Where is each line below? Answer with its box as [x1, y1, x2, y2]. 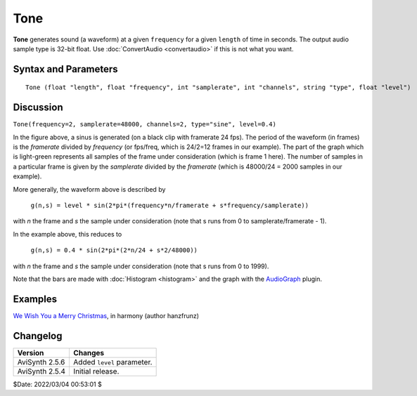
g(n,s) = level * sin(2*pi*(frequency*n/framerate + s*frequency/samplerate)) [30, 201, 309, 209]
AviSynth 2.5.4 [17, 366, 66, 376]
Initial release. [73, 366, 120, 376]
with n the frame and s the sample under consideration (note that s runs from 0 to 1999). [13, 262, 269, 270]
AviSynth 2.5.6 [17, 357, 65, 367]
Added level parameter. [73, 357, 153, 367]
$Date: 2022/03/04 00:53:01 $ [13, 380, 102, 388]
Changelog [13, 330, 63, 342]
